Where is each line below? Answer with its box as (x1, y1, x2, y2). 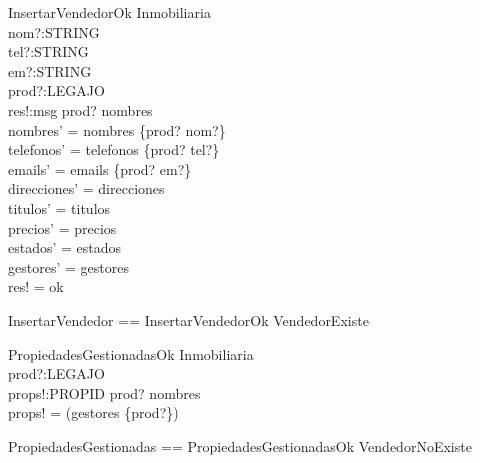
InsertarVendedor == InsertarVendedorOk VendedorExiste (8, 309, 369, 330)
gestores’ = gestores (8, 256, 129, 277)
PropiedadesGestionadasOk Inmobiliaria (8, 343, 254, 364)
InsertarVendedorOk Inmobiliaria (8, 2, 211, 22)
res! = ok (8, 276, 64, 297)
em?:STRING (8, 60, 92, 81)
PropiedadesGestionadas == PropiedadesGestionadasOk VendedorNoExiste (8, 435, 472, 456)
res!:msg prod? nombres (8, 99, 153, 120)
